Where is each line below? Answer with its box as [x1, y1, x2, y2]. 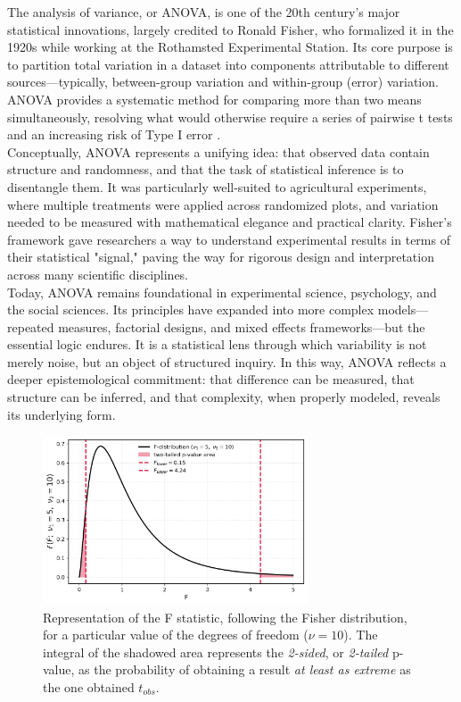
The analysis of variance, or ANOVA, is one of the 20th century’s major [7, 3, 400, 21]
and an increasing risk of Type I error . [7, 125, 221, 144]
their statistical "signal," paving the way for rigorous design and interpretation [7, 247, 434, 266]
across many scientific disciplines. [7, 264, 189, 283]
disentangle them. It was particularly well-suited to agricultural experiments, [7, 177, 427, 196]
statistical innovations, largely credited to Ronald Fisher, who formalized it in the [7, 20, 454, 38]
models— [377, 300, 429, 319]
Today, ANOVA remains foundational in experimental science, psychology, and [7, 282, 437, 301]
